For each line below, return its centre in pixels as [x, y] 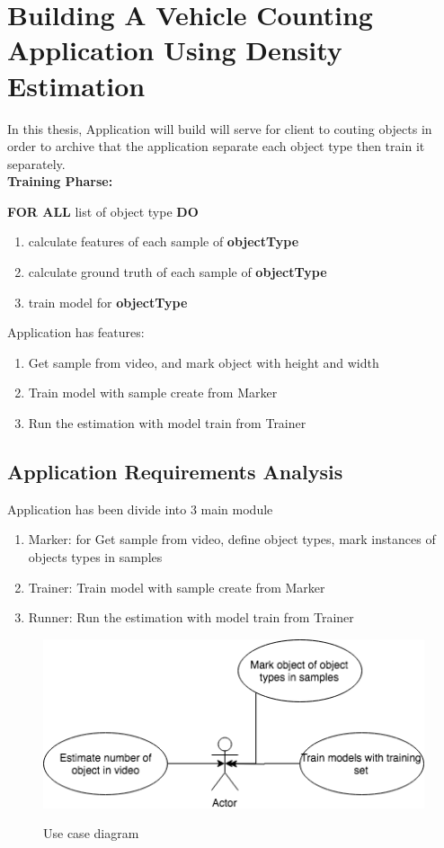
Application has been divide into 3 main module [140, 509]
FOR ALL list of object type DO [103, 211]
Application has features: [76, 332]
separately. [36, 163]
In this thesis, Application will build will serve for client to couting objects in [220, 128]
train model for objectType [108, 302]
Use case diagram [91, 833]
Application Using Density [175, 50]
